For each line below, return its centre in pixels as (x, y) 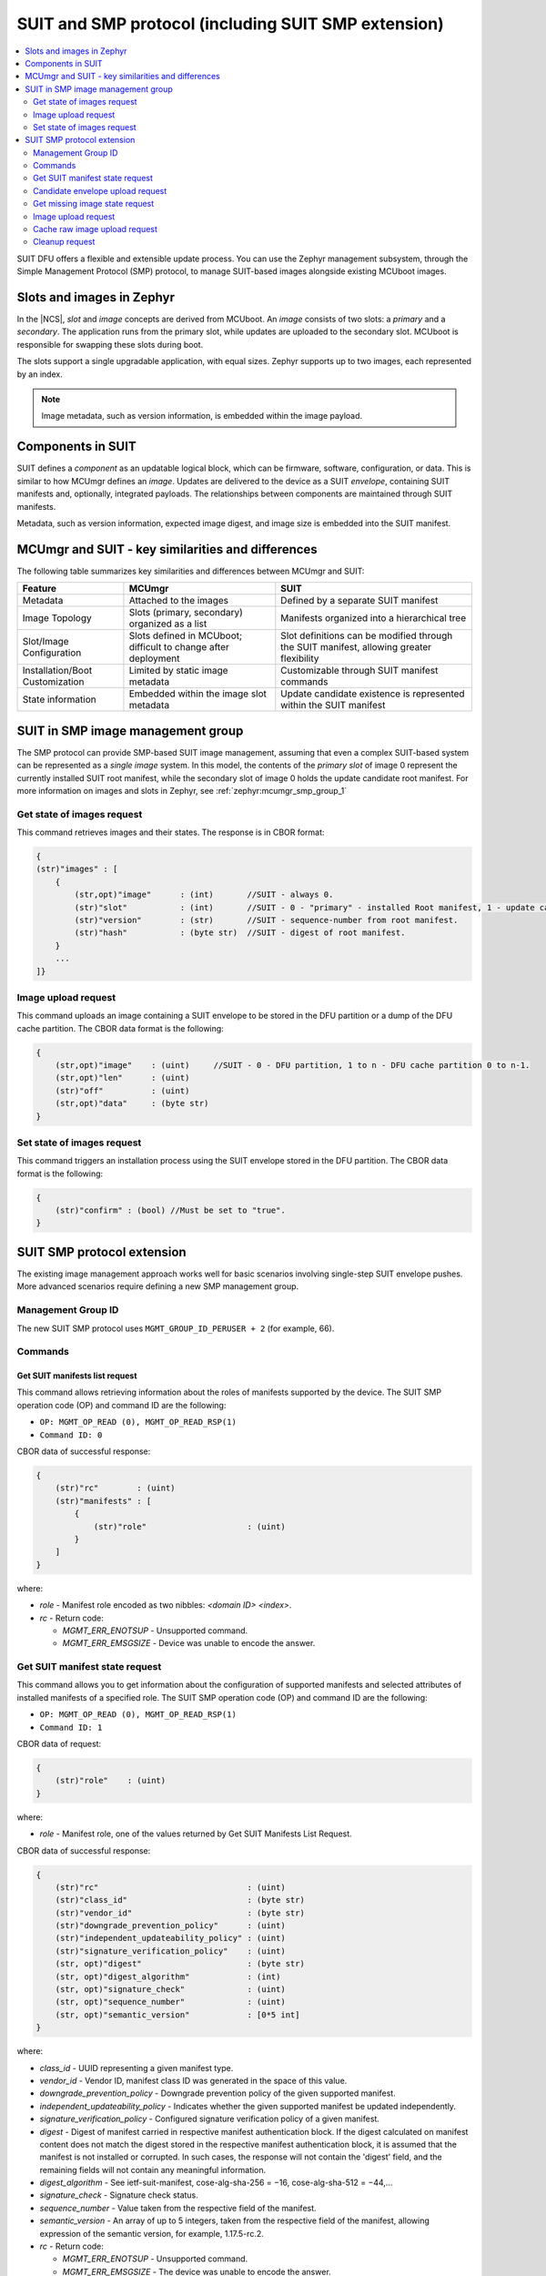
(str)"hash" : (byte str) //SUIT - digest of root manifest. (240, 933)
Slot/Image (45, 642)
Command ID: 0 (71, 1435)
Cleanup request (64, 242)
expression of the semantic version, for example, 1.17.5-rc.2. (152, 2233)
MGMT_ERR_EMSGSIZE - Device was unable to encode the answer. (189, 1643)
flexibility (300, 658)
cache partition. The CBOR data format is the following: (121, 1028)
